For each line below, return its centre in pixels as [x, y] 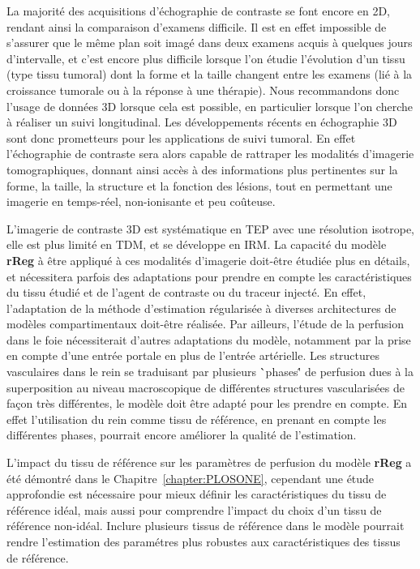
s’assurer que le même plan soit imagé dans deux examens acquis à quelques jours [210, 43]
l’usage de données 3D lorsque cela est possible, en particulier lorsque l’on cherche [210, 106]
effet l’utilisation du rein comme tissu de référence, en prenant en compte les [197, 419]
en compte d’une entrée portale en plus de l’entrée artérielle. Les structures [193, 355]
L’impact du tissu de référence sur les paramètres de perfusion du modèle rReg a [209, 462]
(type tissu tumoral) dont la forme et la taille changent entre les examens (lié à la [210, 74]
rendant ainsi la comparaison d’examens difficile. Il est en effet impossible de [197, 26]
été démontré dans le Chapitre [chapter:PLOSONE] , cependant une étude [191, 478]
